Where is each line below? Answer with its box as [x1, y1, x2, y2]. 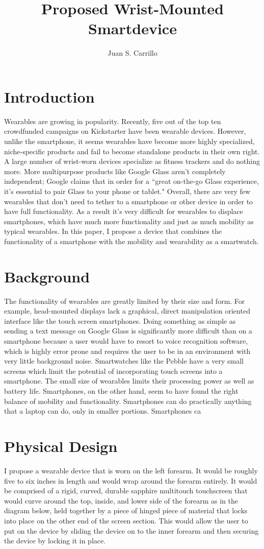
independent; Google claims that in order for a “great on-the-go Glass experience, [4, 176, 259, 186]
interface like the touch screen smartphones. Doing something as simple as [4, 315, 236, 326]
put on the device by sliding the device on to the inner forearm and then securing [4, 525, 259, 536]
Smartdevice [88, 18, 177, 39]
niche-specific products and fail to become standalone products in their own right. [4, 146, 260, 156]
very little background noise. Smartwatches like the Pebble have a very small [4, 355, 244, 366]
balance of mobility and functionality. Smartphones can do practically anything [4, 395, 252, 406]
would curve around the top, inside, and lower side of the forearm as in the [4, 495, 238, 506]
